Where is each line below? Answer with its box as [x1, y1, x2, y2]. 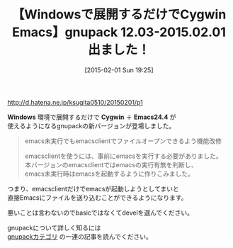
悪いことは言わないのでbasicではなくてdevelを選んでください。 [7, 208, 193, 217]
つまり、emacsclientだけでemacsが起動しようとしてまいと [7, 184, 179, 193]
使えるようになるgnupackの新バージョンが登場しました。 [7, 121, 176, 130]
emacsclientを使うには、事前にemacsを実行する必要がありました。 [24, 152, 222, 160]
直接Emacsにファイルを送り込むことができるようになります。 [7, 193, 188, 202]
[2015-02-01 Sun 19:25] [84, 65, 154, 74]
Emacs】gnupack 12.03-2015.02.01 [11, 24, 227, 40]
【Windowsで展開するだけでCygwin [11, 6, 227, 23]
